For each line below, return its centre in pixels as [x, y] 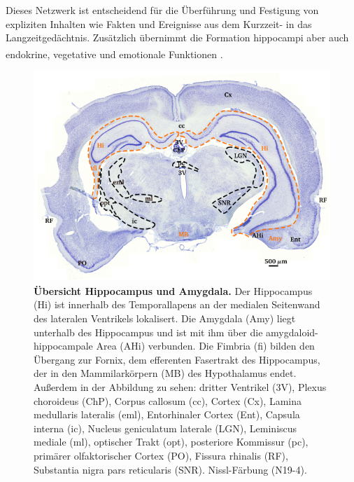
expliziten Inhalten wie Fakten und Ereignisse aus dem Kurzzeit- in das [159, 23]
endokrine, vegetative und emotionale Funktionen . [114, 54]
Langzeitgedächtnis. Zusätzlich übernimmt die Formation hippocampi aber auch [177, 37]
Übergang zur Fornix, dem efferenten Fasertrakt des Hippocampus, [177, 359]
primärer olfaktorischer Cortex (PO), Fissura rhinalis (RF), [161, 455]
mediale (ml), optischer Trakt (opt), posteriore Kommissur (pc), [171, 442]
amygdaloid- [292, 332]
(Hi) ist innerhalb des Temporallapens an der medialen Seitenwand [177, 304]
